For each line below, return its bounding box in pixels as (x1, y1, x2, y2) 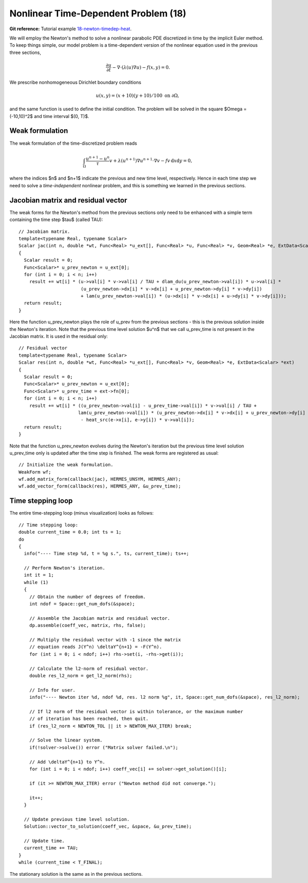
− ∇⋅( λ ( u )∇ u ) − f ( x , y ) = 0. (112, 64, 170, 70)
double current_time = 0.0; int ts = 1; (18, 529, 122, 535)
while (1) (24, 579, 49, 585)
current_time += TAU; (24, 845, 79, 851)
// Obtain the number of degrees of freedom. (29, 594, 146, 600)
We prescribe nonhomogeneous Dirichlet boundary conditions (9, 79, 141, 85)
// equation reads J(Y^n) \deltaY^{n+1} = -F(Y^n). (29, 644, 162, 650)
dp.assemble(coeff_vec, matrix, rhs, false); (29, 622, 146, 629)
